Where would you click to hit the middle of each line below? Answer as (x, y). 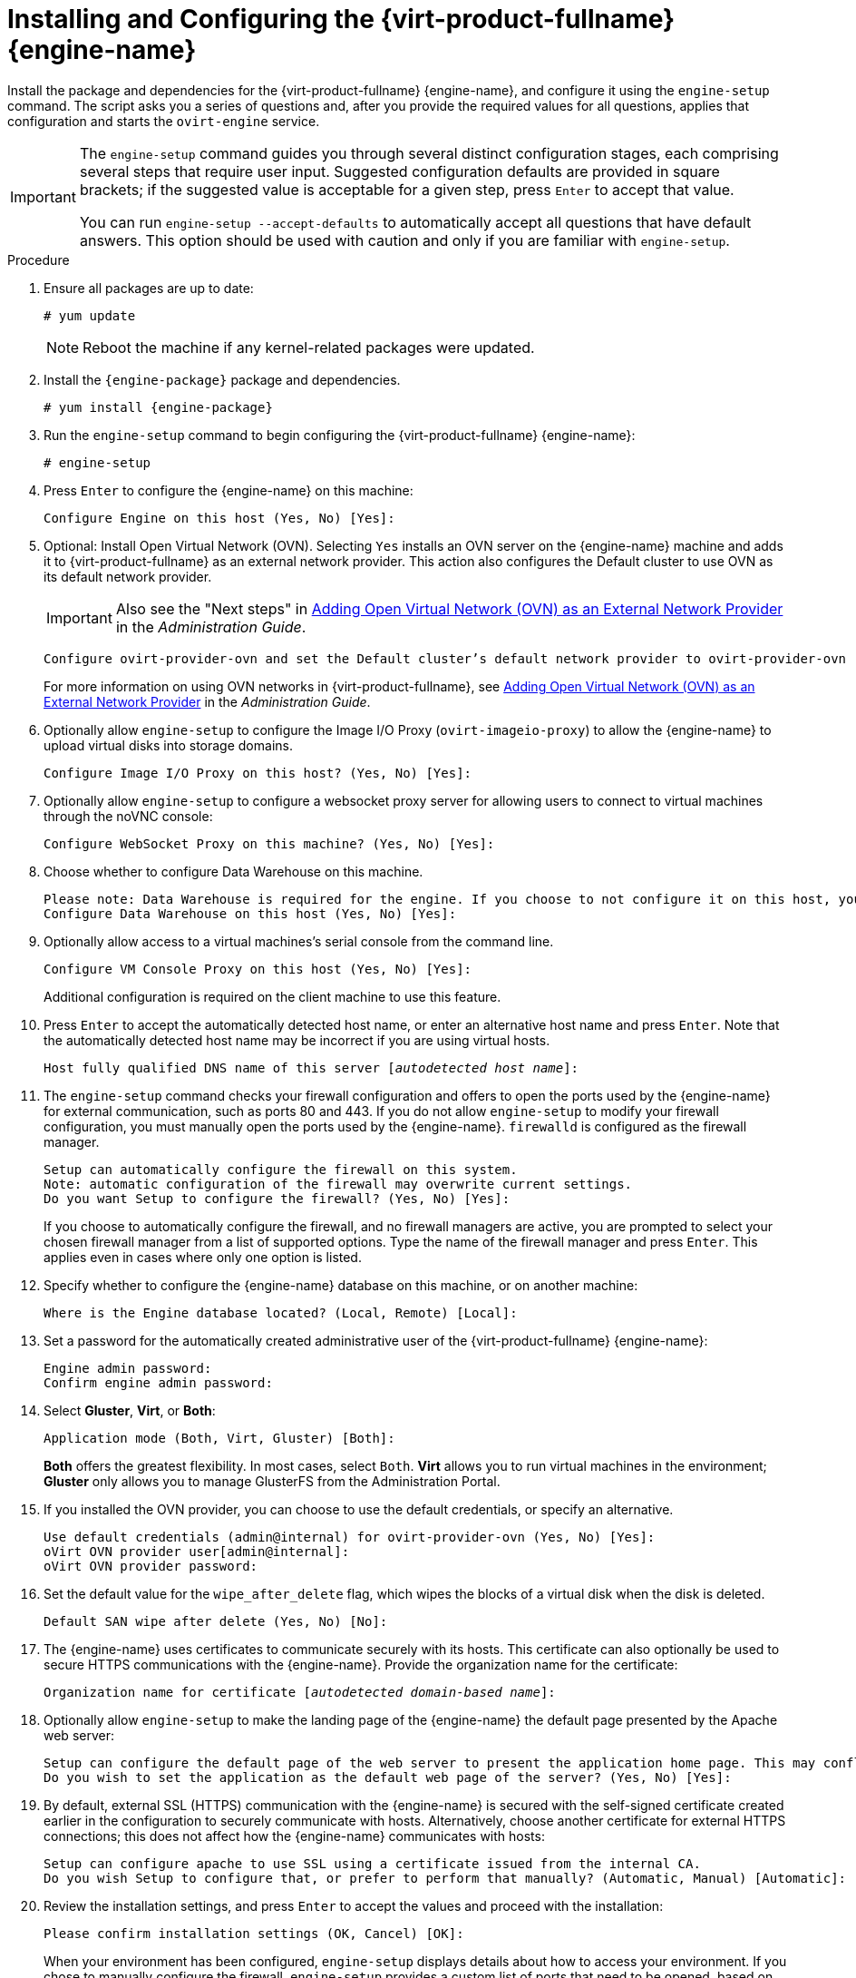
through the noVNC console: (128, 816)
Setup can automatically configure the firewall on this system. (281, 1169)
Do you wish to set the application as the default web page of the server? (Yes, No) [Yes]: (388, 1777)
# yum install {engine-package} (158, 407)
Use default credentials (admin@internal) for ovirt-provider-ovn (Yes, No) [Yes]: (350, 1537)
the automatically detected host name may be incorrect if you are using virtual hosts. (297, 1040)
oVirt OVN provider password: (151, 1566)
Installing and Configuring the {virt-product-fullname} (341, 19)
